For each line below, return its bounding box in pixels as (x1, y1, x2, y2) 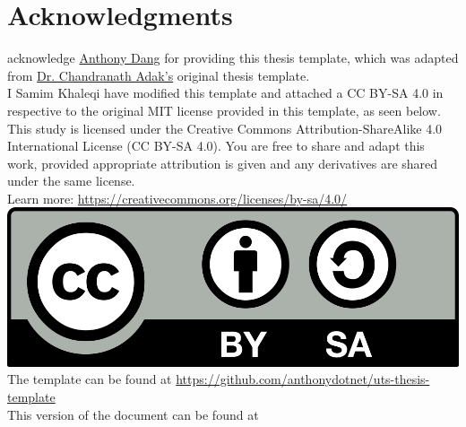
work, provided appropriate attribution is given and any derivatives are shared (7, 153, 438, 172)
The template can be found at (7, 370, 172, 388)
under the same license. (7, 171, 135, 190)
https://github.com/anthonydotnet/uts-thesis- (176, 370, 430, 388)
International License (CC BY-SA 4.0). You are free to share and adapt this (7, 136, 425, 155)
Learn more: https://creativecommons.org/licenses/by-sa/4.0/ (7, 188, 348, 207)
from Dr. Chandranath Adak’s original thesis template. (7, 65, 310, 84)
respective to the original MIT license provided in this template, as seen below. (7, 100, 441, 119)
